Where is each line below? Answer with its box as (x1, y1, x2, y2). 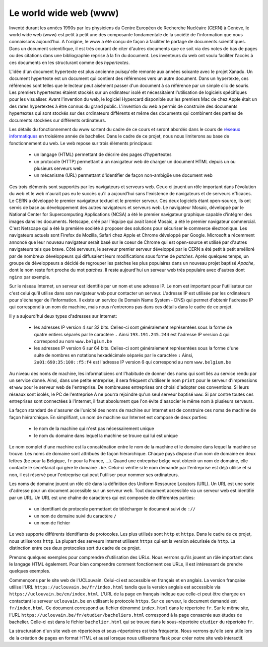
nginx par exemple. (9, 274, 51, 280)
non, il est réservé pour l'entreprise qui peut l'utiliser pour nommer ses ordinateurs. (9, 472, 179, 478)
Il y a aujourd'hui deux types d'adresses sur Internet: (9, 313, 117, 319)
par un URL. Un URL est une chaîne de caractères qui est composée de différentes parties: (9, 495, 195, 501)
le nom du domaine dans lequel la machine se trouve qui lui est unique (34, 432, 178, 438)
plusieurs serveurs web (34, 165, 82, 171)
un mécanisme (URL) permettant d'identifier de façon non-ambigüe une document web (34, 172, 213, 178)
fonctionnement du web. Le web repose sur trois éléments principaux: (9, 140, 153, 146)
